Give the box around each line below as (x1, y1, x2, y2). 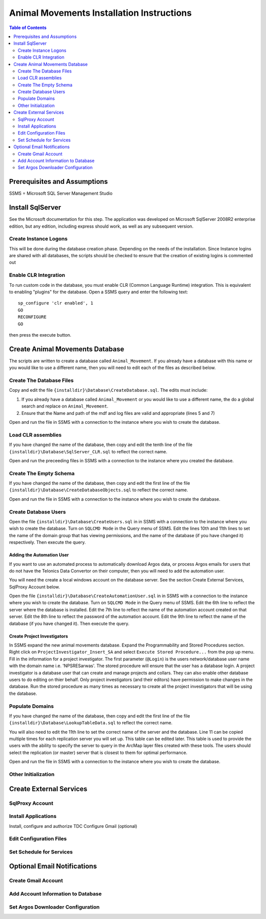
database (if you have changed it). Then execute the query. (9, 620, 130, 626)
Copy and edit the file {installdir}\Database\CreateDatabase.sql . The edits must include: (9, 387, 208, 393)
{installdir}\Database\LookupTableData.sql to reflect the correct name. (9, 720, 172, 726)
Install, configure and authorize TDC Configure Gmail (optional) (9, 823, 137, 829)
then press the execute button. (9, 332, 71, 338)
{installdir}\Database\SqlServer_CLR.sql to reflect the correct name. (9, 448, 167, 454)
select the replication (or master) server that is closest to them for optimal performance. (9, 749, 188, 755)
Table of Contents (9, 25, 47, 31)
